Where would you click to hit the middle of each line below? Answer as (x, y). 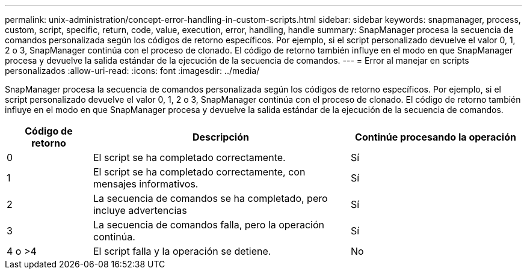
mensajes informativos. (146, 184)
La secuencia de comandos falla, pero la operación (208, 225)
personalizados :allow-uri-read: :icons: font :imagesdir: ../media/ (132, 71)
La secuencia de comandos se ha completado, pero (210, 198)
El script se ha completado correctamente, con (199, 172)
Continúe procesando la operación (436, 137)
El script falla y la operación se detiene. (182, 251)
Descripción (220, 137)
